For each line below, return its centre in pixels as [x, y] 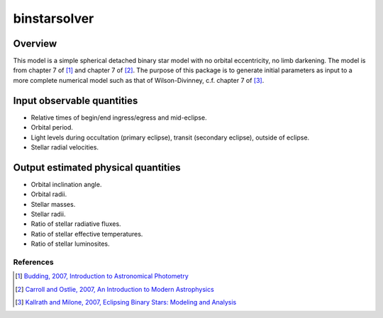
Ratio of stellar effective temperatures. [87, 234]
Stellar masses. [53, 204]
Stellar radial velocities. [65, 147]
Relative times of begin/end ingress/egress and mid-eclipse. [119, 118]
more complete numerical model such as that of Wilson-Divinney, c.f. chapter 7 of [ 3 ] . [139, 80]
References [33, 262]
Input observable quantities [76, 100]
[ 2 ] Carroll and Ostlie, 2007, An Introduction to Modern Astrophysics [115, 289]
